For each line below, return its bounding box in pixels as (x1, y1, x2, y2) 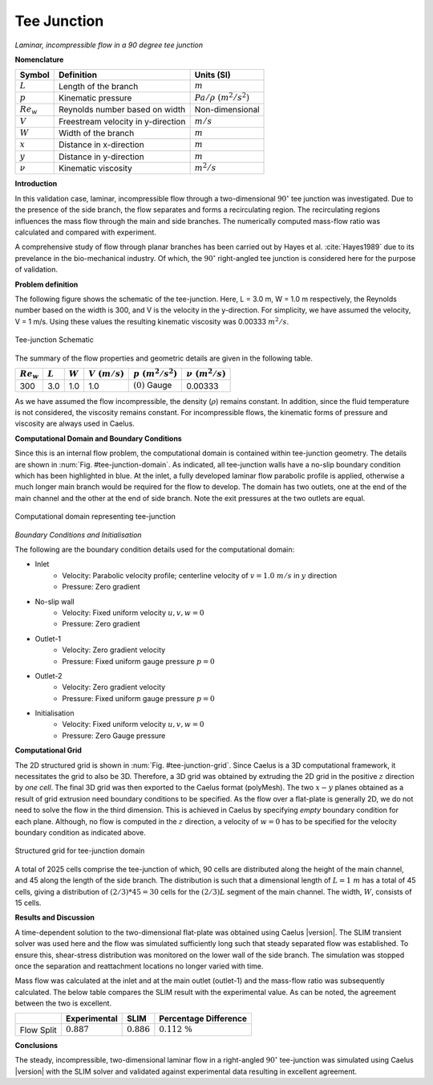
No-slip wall (34, 597, 75, 606)
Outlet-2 (34, 671, 63, 680)
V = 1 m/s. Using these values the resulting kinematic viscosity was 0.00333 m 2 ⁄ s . (14, 316, 289, 326)
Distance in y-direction (59, 151, 144, 162)
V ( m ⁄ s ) (88, 368, 124, 379)
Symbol (19, 69, 50, 80)
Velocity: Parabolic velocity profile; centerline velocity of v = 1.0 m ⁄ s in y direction (62, 570, 338, 580)
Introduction (14, 179, 58, 189)
